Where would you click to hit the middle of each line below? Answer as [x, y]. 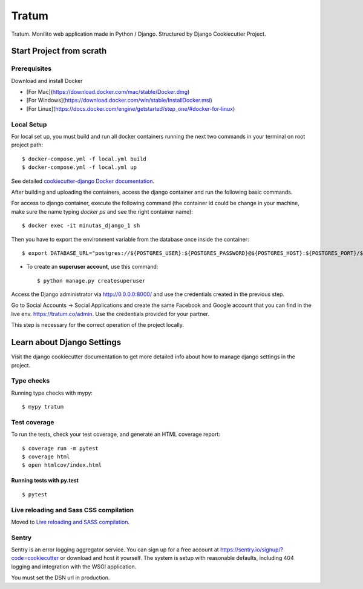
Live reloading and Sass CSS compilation [73, 510]
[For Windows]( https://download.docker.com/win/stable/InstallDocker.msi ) [119, 100]
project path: [27, 145]
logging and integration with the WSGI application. [74, 567]
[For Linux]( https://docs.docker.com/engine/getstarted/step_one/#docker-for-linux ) [131, 108]
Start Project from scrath [59, 51]
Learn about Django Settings [66, 342]
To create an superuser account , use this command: [92, 267]
